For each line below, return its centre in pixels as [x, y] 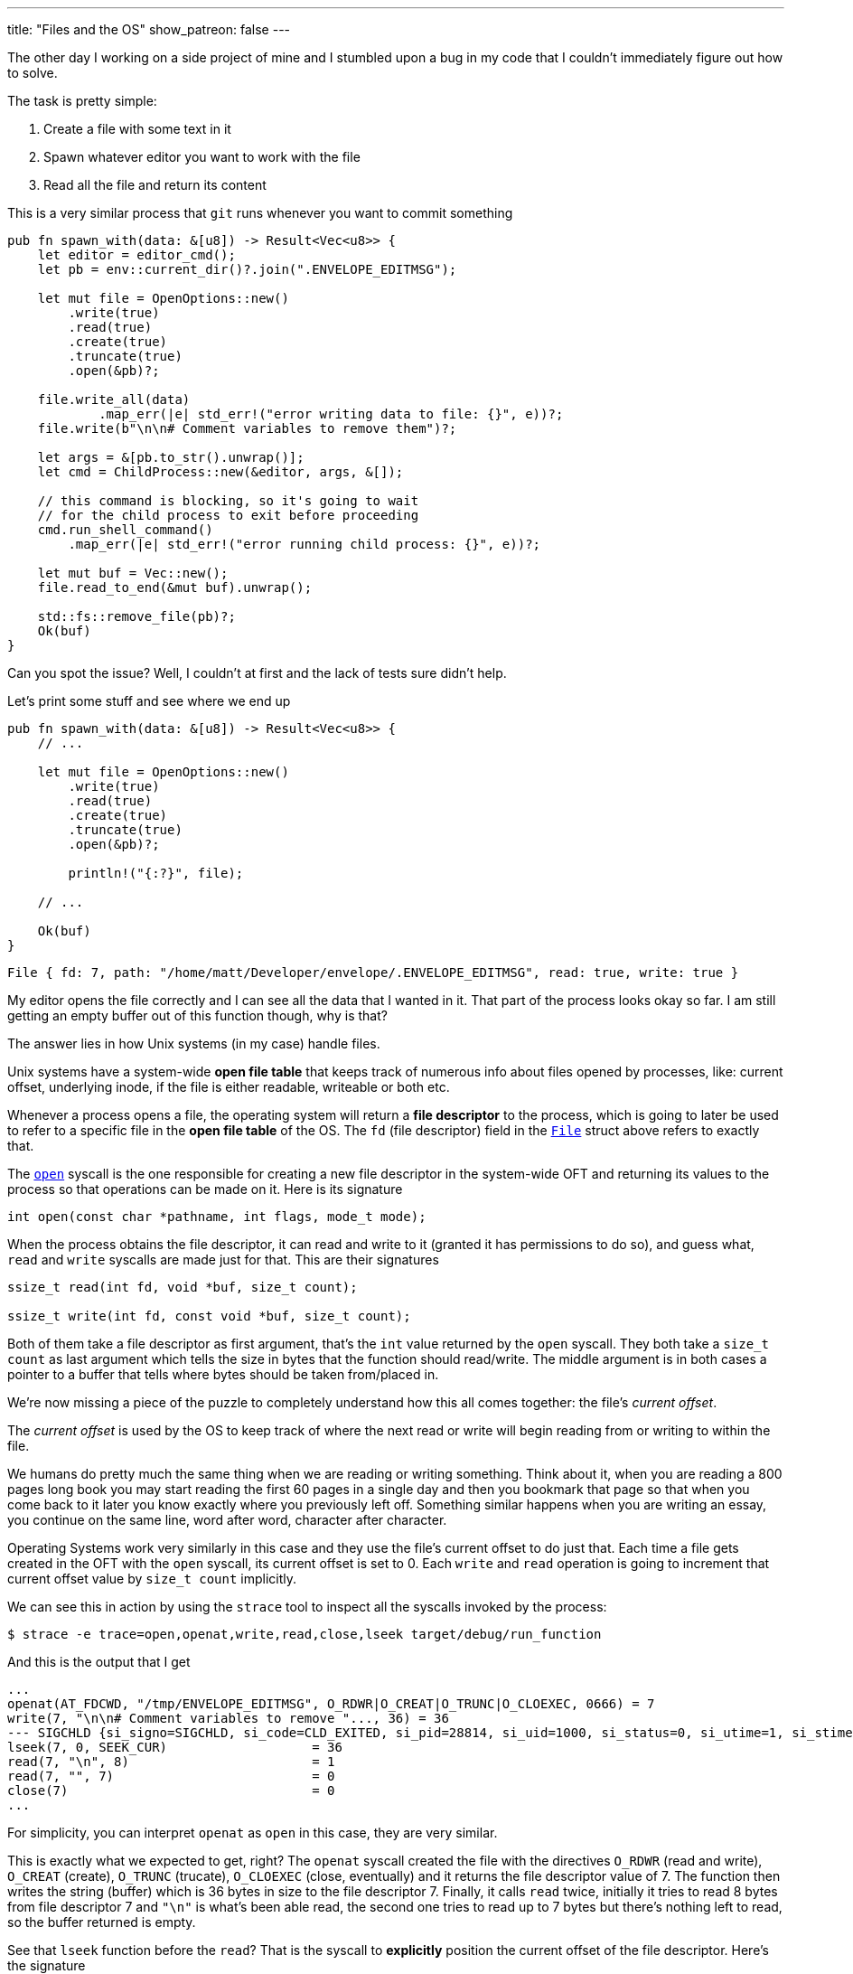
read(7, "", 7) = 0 [171, 1776]
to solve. [33, 73]
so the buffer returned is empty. [102, 1922]
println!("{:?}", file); [156, 873]
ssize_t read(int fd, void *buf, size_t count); [183, 1287]
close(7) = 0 [171, 1791]
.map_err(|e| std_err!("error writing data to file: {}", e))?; [331, 414]
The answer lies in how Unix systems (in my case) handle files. [194, 1043]
